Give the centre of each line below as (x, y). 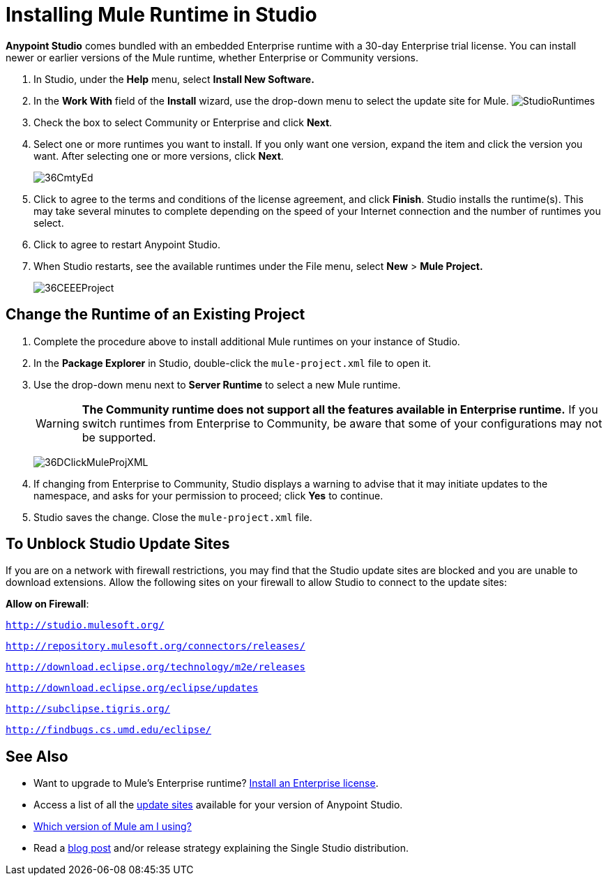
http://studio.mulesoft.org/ (85, 625)
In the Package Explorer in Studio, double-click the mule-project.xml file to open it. (233, 363)
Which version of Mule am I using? (113, 827)
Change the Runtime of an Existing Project (155, 315)
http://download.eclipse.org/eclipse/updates (132, 688)
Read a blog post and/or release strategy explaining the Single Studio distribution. (221, 848)
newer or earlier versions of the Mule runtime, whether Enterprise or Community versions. (212, 57)
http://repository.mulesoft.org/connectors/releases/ (155, 646)
